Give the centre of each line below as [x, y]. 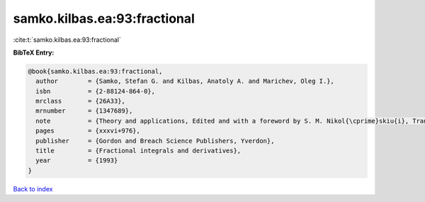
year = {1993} [77, 161]
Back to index [33, 189]
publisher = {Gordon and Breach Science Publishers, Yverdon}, [155, 141]
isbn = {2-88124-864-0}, [96, 91]
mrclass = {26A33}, [80, 101]
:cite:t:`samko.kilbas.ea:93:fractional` [67, 40]
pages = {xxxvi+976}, [88, 131]
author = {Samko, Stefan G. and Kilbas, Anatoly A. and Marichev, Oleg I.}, [185, 81]
